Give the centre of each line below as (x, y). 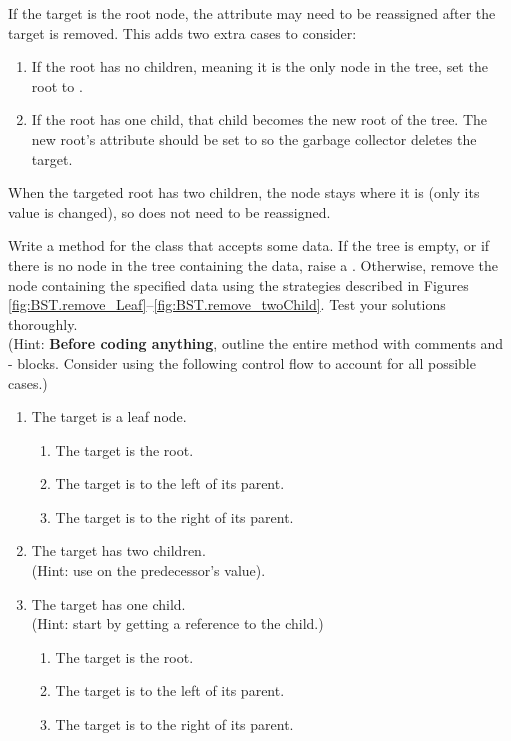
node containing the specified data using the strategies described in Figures (238, 284)
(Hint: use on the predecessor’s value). (148, 570)
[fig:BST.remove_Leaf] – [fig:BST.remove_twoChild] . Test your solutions (227, 304)
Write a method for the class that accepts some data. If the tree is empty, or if (249, 245)
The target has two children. (118, 550)
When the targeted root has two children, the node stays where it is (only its (244, 192)
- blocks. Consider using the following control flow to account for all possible (242, 362)
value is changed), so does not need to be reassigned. (169, 211)
